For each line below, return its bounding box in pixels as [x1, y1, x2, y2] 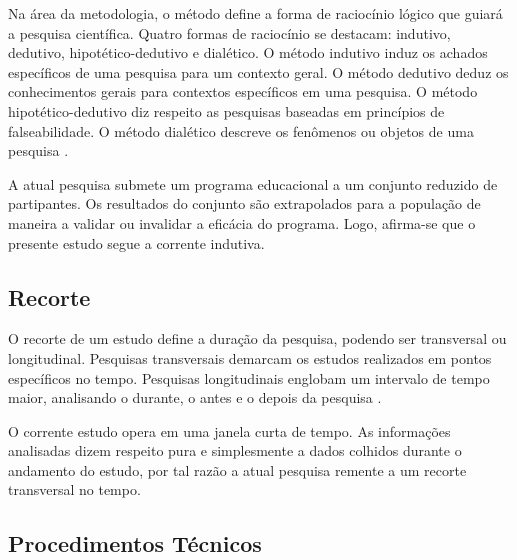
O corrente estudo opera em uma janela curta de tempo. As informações [8, 420, 451, 441]
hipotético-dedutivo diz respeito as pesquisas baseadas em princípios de [8, 100, 445, 121]
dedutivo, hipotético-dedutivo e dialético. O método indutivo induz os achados [8, 42, 488, 63]
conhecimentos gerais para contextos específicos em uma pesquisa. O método [8, 81, 478, 102]
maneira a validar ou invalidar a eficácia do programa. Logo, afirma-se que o [8, 212, 476, 233]
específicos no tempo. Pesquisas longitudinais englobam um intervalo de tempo [8, 367, 490, 388]
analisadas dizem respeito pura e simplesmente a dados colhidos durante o [8, 440, 462, 461]
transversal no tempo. [8, 479, 141, 500]
